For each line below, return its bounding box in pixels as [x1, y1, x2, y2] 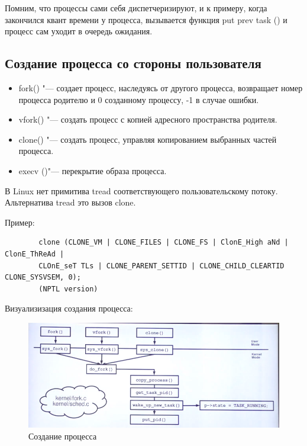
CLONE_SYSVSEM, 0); [5, 273, 81, 282]
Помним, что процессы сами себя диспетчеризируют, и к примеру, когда [5, 2, 267, 14]
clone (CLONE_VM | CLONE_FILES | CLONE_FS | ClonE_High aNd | [38, 238, 289, 247]
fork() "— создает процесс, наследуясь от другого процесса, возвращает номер [18, 81, 303, 94]
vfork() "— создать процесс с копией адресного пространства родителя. [18, 113, 277, 126]
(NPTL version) [38, 284, 98, 293]
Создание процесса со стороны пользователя [5, 54, 261, 72]
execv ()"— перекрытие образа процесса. [18, 164, 167, 177]
